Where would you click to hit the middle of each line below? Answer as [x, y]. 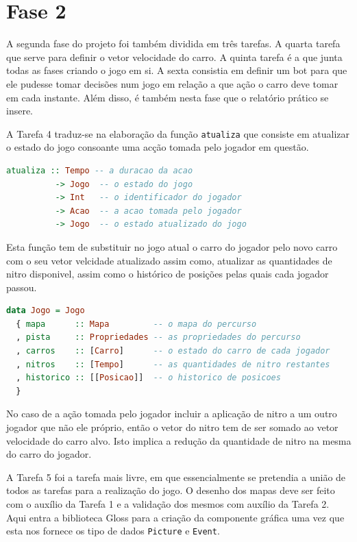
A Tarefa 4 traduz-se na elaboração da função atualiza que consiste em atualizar [178, 133]
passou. [22, 287]
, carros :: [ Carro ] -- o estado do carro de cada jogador [173, 351]
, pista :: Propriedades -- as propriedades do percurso [158, 337]
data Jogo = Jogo [46, 311]
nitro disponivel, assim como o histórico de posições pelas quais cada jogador [168, 274]
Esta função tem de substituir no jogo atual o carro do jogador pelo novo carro [172, 246]
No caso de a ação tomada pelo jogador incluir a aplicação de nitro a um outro [172, 414]
